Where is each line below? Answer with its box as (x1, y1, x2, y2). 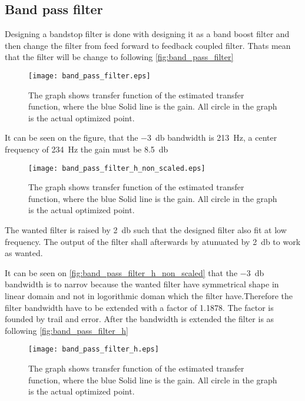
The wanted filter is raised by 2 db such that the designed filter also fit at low (5, 224, 287, 236)
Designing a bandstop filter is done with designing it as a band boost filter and (5, 28, 290, 40)
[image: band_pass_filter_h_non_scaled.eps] (28, 164, 205, 173)
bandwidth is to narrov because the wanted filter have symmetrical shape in (5, 278, 279, 290)
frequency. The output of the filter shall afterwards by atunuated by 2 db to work (5, 235, 301, 247)
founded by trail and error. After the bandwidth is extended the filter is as (5, 313, 274, 325)
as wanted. (5, 247, 43, 259)
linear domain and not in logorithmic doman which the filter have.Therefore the (5, 290, 293, 302)
